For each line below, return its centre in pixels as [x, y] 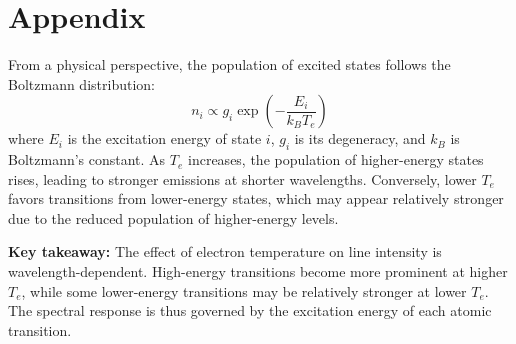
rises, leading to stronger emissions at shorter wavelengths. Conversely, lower [242, 178]
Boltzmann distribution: [81, 83]
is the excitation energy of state [164, 138]
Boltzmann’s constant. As [87, 159]
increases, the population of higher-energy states [336, 159]
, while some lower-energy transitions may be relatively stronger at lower [244, 290]
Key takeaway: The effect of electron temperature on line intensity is [225, 251]
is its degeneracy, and [360, 138]
